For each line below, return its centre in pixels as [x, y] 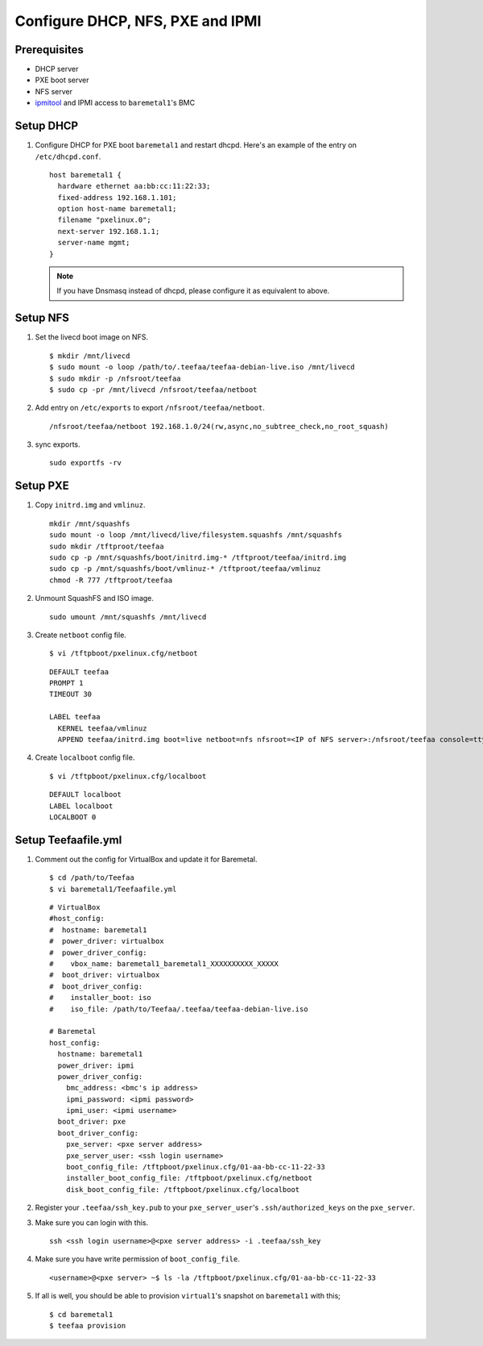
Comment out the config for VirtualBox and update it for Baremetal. [146, 859]
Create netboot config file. [80, 635]
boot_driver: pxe [92, 1122]
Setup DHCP [47, 126]
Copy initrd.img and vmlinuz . [90, 505]
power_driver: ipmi [96, 1065]
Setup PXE [42, 486]
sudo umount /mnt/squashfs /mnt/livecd [128, 617]
